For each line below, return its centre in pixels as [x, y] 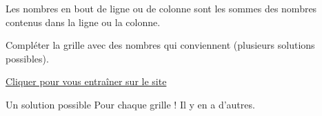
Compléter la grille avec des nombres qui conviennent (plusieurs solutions [160, 45]
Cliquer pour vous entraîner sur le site [86, 81]
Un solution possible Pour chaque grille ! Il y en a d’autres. [130, 104]
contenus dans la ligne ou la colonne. [83, 22]
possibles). [27, 58]
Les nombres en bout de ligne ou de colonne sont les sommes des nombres [161, 8]
